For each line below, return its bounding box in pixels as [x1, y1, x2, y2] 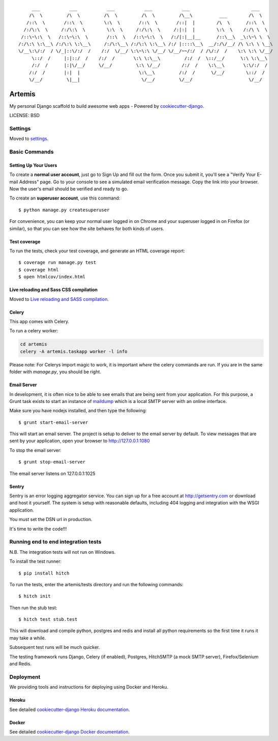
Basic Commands [9, 148, 54, 155]
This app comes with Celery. [9, 318, 70, 324]
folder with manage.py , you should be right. [9, 369, 102, 375]
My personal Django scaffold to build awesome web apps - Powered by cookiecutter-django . [9, 103, 204, 109]
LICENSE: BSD [9, 112, 40, 119]
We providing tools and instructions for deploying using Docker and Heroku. [9, 684, 169, 690]
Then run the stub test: [9, 605, 57, 611]
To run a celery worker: [9, 328, 58, 334]
